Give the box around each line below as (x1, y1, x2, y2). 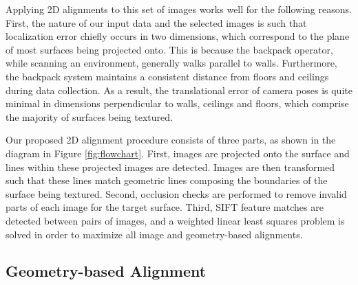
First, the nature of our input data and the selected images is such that (6, 15, 307, 30)
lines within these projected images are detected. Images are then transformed (6, 159, 335, 174)
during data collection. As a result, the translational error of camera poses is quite (6, 82, 352, 97)
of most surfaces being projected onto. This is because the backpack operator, (6, 42, 333, 56)
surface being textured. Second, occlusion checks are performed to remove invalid (6, 186, 347, 201)
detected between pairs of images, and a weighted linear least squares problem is (6, 213, 345, 227)
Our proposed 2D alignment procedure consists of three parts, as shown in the (6, 133, 336, 147)
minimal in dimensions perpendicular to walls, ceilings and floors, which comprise (6, 96, 349, 111)
